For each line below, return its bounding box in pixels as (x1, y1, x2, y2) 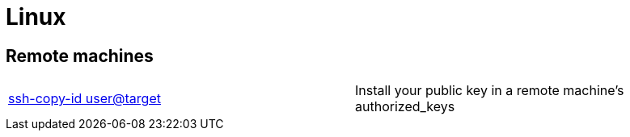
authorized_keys (355, 98, 455, 115)
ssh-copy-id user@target (8, 90, 161, 107)
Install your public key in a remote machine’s (355, 82, 624, 99)
